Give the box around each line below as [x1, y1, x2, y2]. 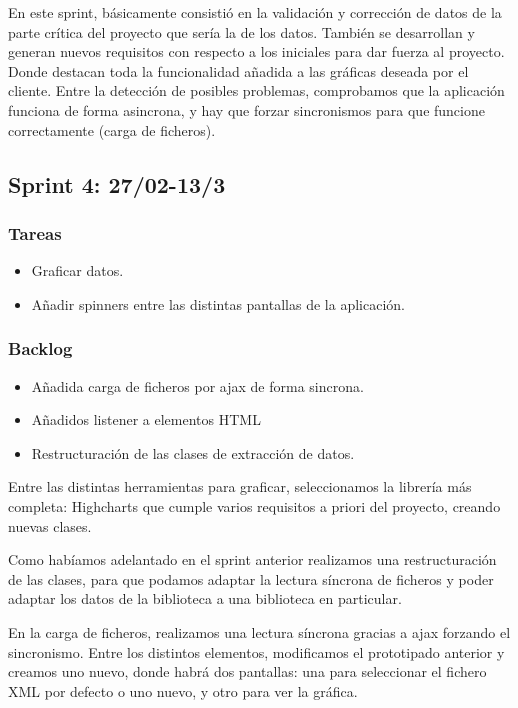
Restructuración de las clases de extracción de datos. [31, 442, 355, 463]
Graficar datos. [31, 260, 124, 281]
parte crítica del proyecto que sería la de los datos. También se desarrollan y [8, 21, 475, 42]
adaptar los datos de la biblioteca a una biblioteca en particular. [8, 588, 402, 609]
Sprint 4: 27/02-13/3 [8, 168, 226, 199]
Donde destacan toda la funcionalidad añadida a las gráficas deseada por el [8, 60, 469, 81]
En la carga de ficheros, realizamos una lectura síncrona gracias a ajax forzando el [8, 621, 511, 642]
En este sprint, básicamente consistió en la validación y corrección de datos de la [8, 2, 502, 22]
